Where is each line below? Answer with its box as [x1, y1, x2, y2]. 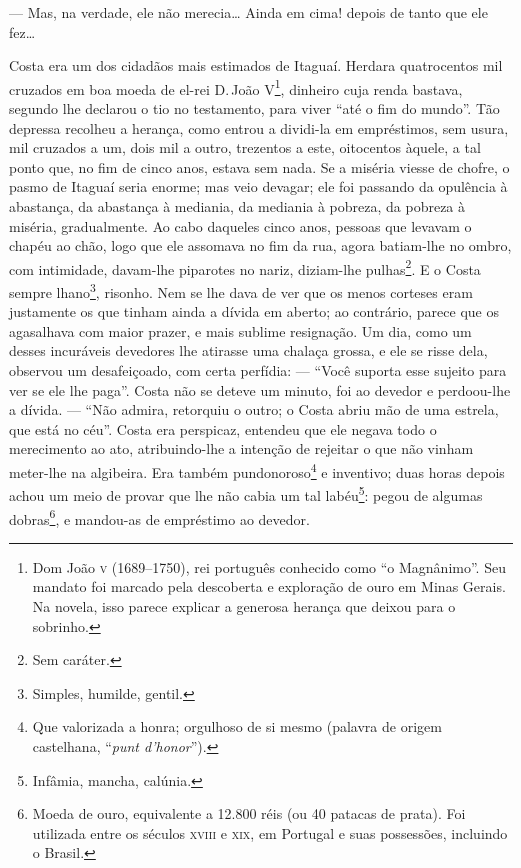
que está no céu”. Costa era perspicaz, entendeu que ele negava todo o [9, 418, 437, 439]
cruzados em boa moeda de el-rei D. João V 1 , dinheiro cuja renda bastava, [9, 75, 463, 99]
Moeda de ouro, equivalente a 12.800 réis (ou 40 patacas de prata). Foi [32, 803, 466, 824]
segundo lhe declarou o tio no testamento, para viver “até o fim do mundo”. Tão [9, 98, 500, 119]
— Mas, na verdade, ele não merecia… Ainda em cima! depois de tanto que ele [9, 2, 488, 22]
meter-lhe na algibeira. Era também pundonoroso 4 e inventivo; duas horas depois [9, 459, 505, 482]
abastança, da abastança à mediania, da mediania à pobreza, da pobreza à [9, 196, 466, 216]
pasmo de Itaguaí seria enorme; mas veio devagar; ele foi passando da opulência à [9, 176, 508, 197]
